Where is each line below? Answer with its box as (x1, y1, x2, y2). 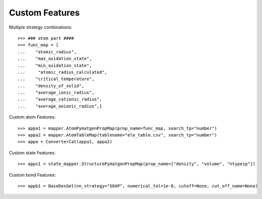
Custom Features (9, 7, 80, 18)
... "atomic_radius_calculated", (17, 69, 108, 75)
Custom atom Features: (9, 114, 56, 120)
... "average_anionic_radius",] (17, 103, 102, 109)
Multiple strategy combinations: (9, 24, 72, 30)
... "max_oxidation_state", (17, 56, 92, 62)
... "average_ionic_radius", (17, 90, 95, 96)
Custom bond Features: (9, 172, 56, 178)
